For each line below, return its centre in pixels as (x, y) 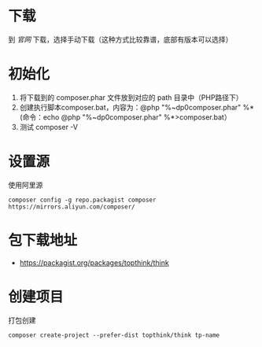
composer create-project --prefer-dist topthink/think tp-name (114, 335)
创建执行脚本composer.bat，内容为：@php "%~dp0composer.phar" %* (137, 107)
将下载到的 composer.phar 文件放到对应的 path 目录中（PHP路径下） (131, 97)
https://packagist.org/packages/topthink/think (94, 262)
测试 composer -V (49, 127)
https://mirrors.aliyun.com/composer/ (72, 207)
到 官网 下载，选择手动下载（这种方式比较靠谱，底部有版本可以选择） (120, 39)
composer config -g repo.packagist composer (82, 200)
